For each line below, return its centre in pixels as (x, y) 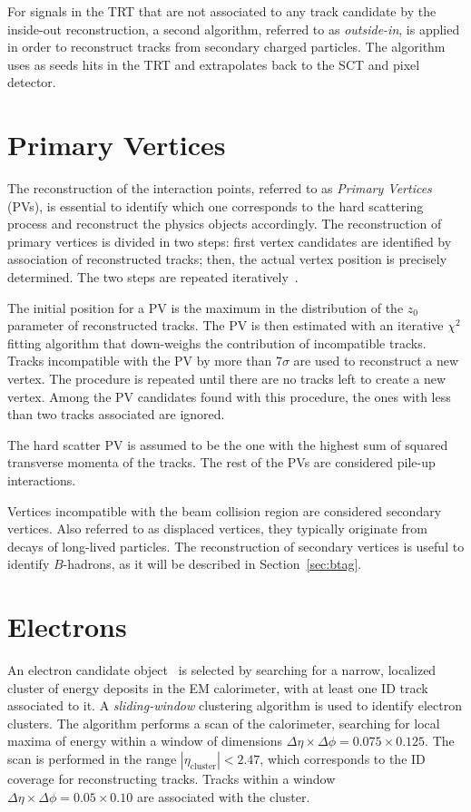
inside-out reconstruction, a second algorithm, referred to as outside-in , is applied (234, 29)
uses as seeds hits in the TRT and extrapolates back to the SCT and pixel (214, 64)
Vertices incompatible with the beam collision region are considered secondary (225, 510)
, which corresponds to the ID (343, 759)
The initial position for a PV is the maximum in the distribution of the (206, 307)
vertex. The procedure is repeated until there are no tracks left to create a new (227, 379)
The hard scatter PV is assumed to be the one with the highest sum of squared (228, 444)
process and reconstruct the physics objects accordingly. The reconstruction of (225, 224)
